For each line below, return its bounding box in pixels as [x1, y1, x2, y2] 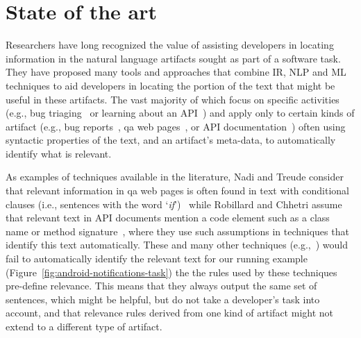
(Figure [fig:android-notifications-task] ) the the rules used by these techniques [6, 264, 337, 279]
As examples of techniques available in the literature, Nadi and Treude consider [6, 169, 344, 184]
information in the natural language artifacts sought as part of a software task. [6, 51, 341, 65]
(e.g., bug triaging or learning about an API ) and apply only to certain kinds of [6, 105, 355, 120]
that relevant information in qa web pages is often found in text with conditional [6, 183, 349, 198]
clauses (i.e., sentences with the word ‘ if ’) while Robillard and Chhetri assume [6, 196, 342, 211]
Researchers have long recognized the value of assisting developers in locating [6, 37, 334, 52]
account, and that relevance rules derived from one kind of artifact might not [6, 305, 334, 320]
